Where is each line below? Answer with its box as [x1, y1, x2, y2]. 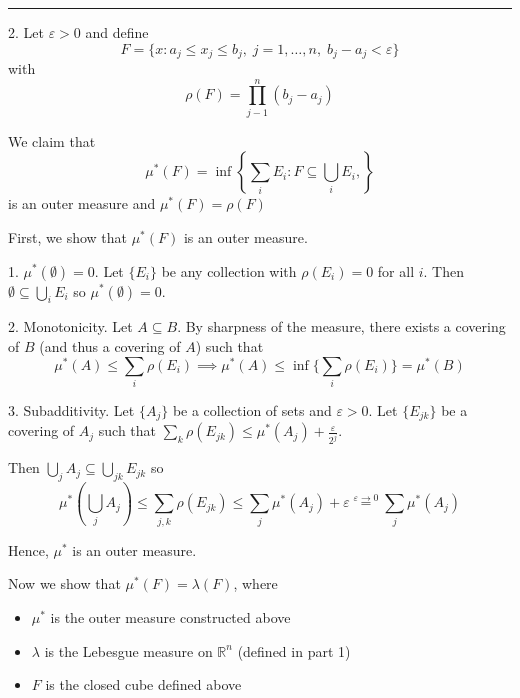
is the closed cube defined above [45, 674, 242, 695]
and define [85, 22, 149, 42]
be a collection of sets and [172, 399, 332, 420]
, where [233, 573, 278, 594]
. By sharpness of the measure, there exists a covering [177, 316, 506, 337]
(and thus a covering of [39, 335, 181, 356]
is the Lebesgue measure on [44, 640, 213, 661]
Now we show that [8, 573, 121, 594]
